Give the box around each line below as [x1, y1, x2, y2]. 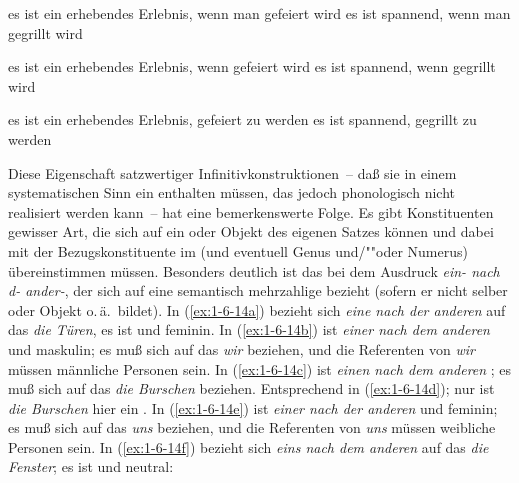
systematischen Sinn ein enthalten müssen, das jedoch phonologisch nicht [8, 182, 455, 203]
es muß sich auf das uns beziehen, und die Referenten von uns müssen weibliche [8, 417, 496, 438]
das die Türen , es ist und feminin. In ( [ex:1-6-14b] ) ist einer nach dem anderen [8, 319, 490, 340]
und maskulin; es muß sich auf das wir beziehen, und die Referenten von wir [8, 338, 475, 359]
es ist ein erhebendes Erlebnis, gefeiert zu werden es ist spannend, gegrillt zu [8, 109, 477, 130]
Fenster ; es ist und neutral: [8, 456, 174, 477]
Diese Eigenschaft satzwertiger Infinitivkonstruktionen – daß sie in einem [8, 162, 457, 183]
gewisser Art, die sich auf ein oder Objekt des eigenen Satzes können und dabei [8, 221, 494, 242]
